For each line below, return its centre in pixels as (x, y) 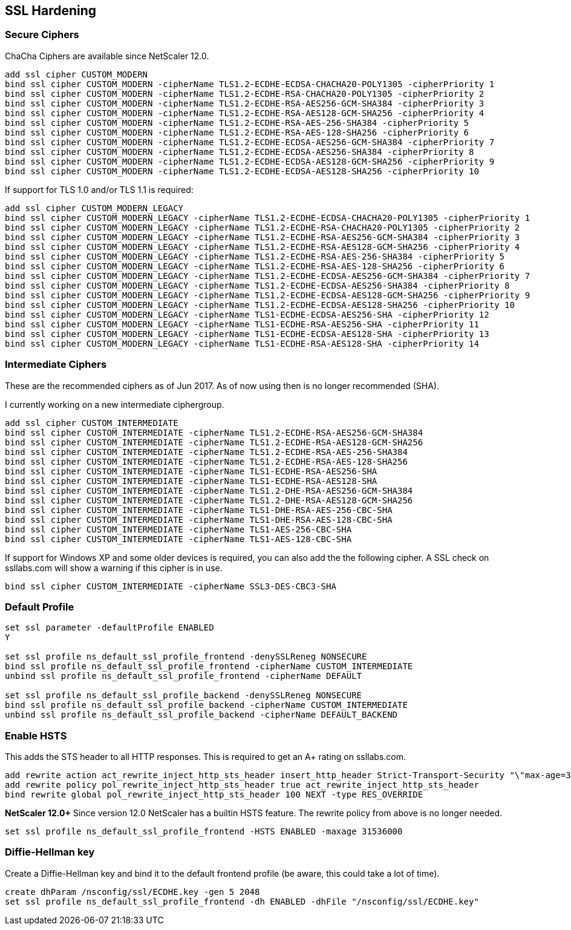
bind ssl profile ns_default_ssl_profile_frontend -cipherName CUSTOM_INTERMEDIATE (209, 666)
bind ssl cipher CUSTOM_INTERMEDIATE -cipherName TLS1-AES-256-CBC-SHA (178, 529)
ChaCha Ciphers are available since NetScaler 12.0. (107, 56)
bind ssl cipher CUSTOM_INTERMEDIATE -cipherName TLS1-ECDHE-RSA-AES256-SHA (191, 471)
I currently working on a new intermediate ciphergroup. (115, 404)
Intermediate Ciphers (56, 365)
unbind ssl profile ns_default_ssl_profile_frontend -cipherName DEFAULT (184, 676)
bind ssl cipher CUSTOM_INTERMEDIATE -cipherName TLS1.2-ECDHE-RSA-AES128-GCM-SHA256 (214, 442)
